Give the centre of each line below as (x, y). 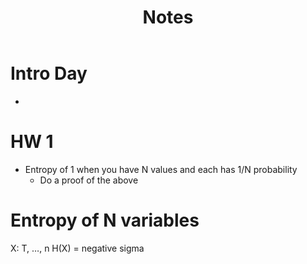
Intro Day (49, 73)
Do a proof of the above (89, 180)
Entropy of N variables (105, 220)
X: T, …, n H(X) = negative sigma (77, 248)
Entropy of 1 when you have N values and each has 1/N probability (161, 169)
